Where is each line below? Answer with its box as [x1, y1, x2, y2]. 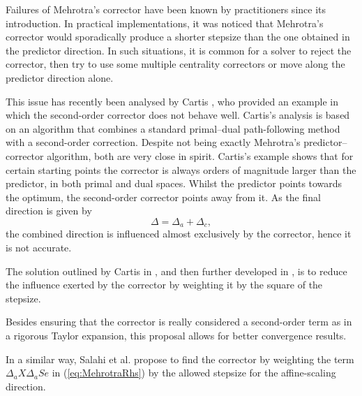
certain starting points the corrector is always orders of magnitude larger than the [6, 162, 356, 177]
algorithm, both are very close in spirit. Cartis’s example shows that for [47, 148, 354, 163]
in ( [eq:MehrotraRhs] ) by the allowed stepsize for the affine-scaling [52, 365, 336, 380]
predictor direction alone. [6, 70, 114, 85]
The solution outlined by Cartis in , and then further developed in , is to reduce [6, 263, 347, 278]
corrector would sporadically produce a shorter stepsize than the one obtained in [6, 29, 350, 44]
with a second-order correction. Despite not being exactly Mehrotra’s [6, 135, 301, 149]
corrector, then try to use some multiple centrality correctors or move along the [6, 57, 345, 71]
